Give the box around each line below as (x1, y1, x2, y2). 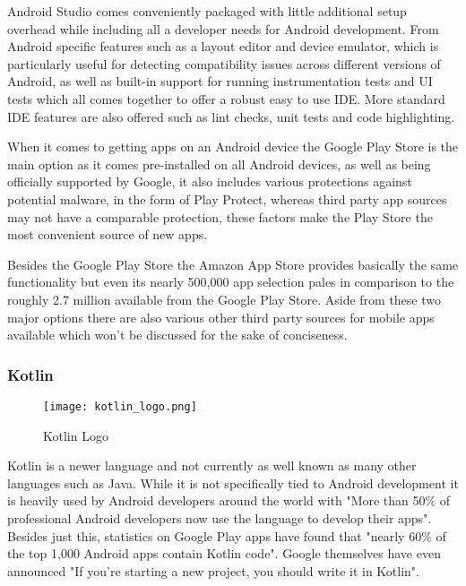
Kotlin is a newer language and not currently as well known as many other (7, 456, 417, 475)
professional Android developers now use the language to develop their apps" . (7, 508, 432, 527)
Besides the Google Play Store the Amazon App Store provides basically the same (7, 254, 459, 273)
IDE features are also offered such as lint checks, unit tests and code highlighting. (7, 107, 455, 125)
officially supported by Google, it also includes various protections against (7, 172, 412, 191)
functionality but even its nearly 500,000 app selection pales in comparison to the (7, 272, 454, 291)
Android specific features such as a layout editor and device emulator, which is (7, 37, 439, 56)
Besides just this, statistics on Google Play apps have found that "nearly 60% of (7, 526, 446, 545)
